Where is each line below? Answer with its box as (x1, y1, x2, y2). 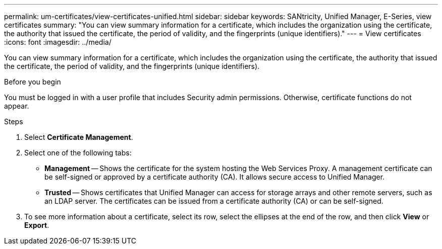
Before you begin (4, 77, 61, 86)
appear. (4, 102, 29, 110)
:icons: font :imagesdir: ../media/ (4, 38, 112, 46)
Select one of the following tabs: (24, 148, 132, 157)
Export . (24, 221, 49, 229)
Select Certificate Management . (24, 133, 133, 141)
